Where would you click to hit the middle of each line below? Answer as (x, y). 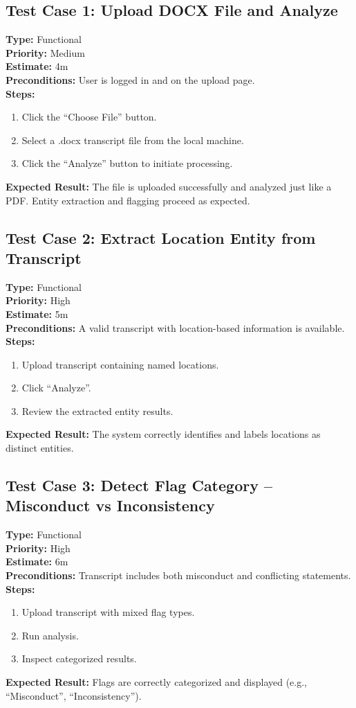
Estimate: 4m (37, 66)
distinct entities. (40, 448)
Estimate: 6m (37, 561)
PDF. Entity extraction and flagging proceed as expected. (128, 200)
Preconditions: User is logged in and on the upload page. (130, 79)
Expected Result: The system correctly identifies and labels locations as (163, 434)
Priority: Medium (45, 52)
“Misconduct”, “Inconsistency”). (74, 695)
